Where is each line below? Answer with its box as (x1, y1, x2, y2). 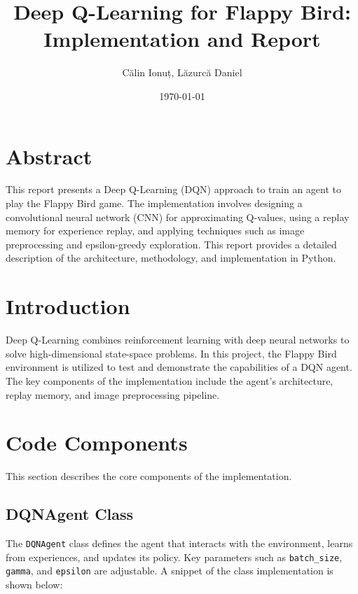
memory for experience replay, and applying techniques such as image (6, 223, 305, 238)
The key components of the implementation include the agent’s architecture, (6, 373, 333, 388)
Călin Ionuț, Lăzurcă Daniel (122, 65, 242, 80)
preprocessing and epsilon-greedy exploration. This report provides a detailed (6, 236, 337, 251)
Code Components (6, 428, 188, 457)
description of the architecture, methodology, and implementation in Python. (6, 250, 336, 265)
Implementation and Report (43, 24, 321, 53)
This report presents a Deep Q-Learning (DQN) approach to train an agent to (6, 182, 341, 197)
